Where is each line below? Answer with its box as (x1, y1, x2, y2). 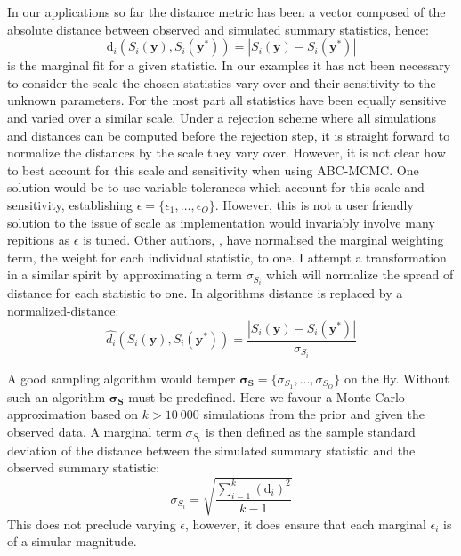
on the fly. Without (344, 368, 449, 387)
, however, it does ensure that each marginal (184, 514, 426, 533)
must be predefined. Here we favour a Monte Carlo (128, 387, 405, 406)
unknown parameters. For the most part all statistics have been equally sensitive (7, 91, 447, 109)
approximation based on (7, 405, 139, 423)
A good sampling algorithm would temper (7, 368, 236, 387)
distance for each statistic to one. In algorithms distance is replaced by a (7, 284, 403, 302)
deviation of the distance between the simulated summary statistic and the (7, 440, 416, 459)
